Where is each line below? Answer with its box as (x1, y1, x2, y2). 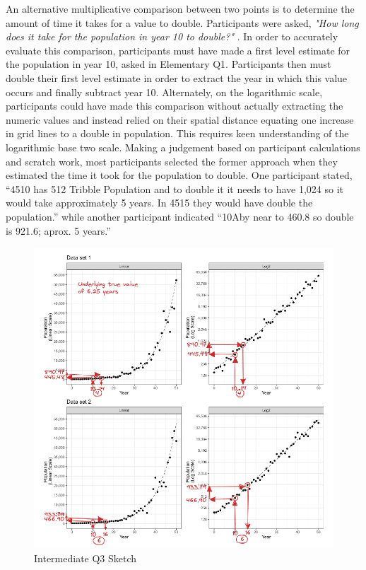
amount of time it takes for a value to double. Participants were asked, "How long (6, 15, 359, 30)
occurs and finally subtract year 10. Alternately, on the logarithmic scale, (6, 84, 323, 99)
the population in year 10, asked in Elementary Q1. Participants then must (6, 57, 331, 71)
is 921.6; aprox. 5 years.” (6, 223, 111, 238)
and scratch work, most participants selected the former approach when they (6, 153, 338, 168)
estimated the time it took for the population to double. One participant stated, (6, 168, 353, 182)
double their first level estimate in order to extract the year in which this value (6, 70, 348, 85)
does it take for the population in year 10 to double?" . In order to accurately (6, 29, 338, 44)
